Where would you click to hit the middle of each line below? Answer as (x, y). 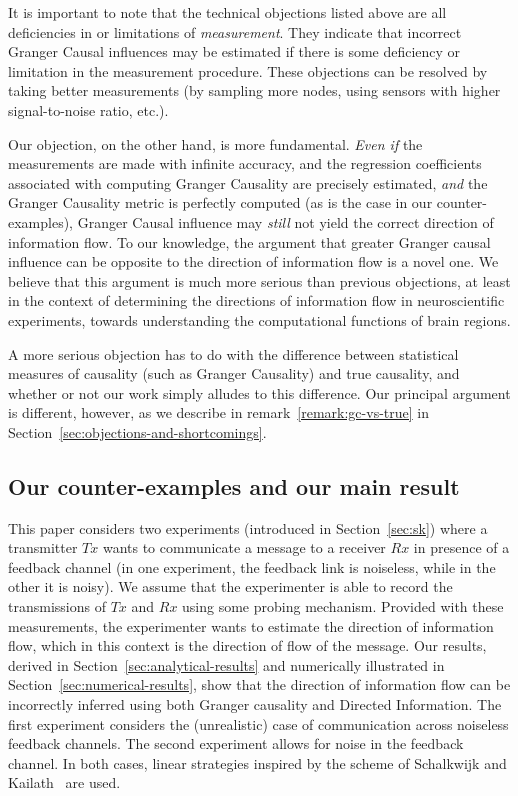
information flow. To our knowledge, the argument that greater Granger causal (249, 241)
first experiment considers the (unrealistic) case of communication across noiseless (258, 723)
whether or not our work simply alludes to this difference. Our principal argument (259, 392)
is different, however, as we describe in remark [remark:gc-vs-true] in (218, 412)
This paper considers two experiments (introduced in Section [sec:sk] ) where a (248, 527)
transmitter (43, 547)
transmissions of (57, 606)
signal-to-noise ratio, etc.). (88, 109)
